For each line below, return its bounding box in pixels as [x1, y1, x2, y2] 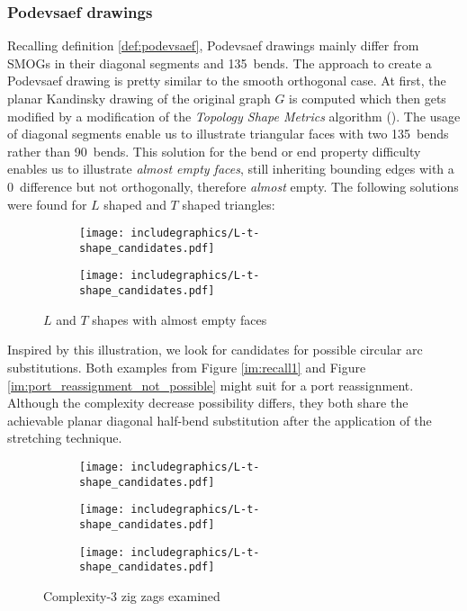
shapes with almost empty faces [92, 310, 267, 328]
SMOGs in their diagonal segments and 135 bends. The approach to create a [7, 53, 432, 72]
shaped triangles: [182, 194, 275, 213]
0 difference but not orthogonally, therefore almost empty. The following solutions [7, 176, 459, 195]
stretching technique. [7, 428, 122, 447]
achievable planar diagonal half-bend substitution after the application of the [7, 410, 432, 429]
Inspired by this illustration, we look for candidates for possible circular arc [7, 340, 423, 359]
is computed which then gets [289, 89, 446, 107]
